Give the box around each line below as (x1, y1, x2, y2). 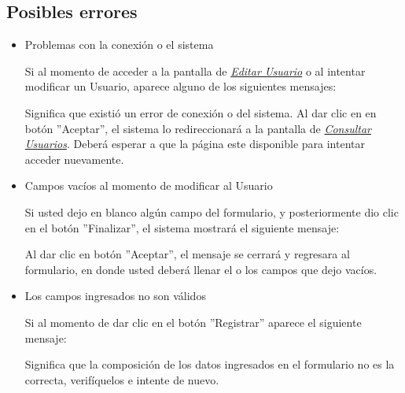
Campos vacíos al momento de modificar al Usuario (24, 177, 273, 194)
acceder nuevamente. (24, 150, 124, 167)
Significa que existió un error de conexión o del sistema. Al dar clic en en (24, 104, 377, 120)
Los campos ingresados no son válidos (24, 287, 206, 304)
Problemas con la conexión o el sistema (24, 36, 214, 53)
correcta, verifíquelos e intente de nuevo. (24, 371, 219, 387)
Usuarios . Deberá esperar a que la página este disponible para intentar (24, 135, 365, 152)
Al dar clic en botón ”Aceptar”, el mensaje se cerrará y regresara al (24, 246, 350, 262)
